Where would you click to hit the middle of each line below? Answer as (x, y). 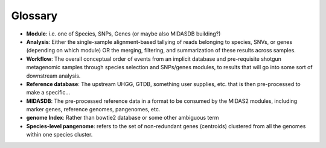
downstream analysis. (53, 76)
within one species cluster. (59, 135)
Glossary (34, 16)
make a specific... (48, 93)
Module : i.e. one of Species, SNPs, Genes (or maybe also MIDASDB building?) (123, 34)
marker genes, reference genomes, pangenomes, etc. (93, 109)
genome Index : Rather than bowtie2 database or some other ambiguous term (123, 118)
